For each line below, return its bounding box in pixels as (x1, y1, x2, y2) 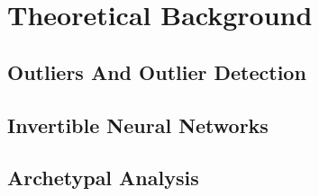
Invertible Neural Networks (7, 111, 269, 138)
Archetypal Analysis (7, 164, 199, 192)
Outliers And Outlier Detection (7, 58, 306, 85)
